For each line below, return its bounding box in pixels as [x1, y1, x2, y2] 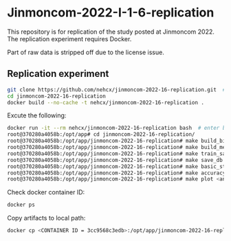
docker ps [7, 201, 36, 209]
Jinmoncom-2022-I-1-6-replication [7, 5, 214, 21]
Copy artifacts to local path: [7, 214, 86, 222]
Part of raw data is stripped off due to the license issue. [7, 48, 165, 56]
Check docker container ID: [7, 188, 85, 196]
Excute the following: [7, 111, 67, 119]
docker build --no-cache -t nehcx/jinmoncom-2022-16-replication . [7, 99, 205, 106]
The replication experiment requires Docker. [7, 34, 132, 43]
